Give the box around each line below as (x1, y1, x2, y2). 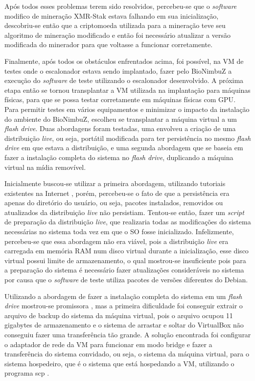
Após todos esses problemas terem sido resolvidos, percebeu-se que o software (4, 1, 237, 11)
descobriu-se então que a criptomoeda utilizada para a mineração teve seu (4, 20, 226, 30)
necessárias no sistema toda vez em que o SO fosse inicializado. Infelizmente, (4, 226, 234, 237)
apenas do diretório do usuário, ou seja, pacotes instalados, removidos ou (4, 197, 223, 208)
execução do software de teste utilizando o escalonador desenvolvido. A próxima (4, 75, 244, 85)
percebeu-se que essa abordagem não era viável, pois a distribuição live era (4, 236, 229, 246)
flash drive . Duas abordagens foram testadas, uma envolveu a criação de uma (4, 123, 236, 134)
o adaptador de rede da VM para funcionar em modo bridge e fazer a (4, 339, 212, 349)
